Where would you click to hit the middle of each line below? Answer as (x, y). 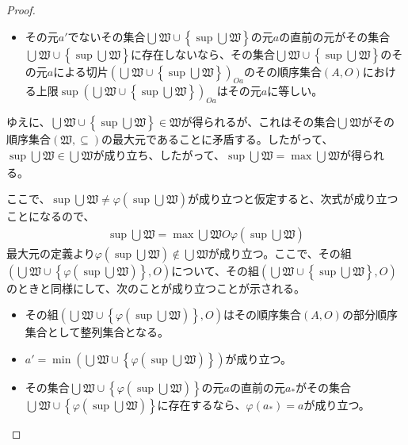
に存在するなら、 (202, 404)
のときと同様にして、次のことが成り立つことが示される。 (156, 288)
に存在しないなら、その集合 (202, 54)
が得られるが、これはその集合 (259, 122)
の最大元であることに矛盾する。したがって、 (217, 139)
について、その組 (215, 270)
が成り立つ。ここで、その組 (280, 253)
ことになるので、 (51, 216)
